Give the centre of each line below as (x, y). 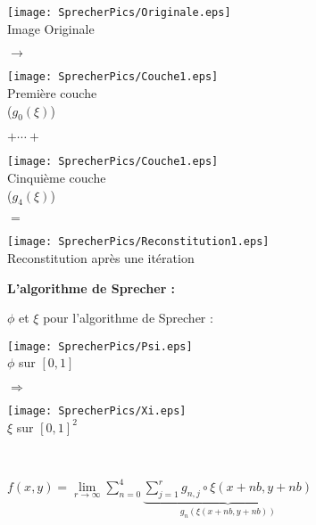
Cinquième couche (57, 177)
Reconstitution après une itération (101, 258)
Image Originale (51, 28)
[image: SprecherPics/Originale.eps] (119, 12)
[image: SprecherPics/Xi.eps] (97, 411)
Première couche (52, 92)
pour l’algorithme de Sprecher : (128, 318)
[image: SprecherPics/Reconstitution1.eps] (138, 242)
